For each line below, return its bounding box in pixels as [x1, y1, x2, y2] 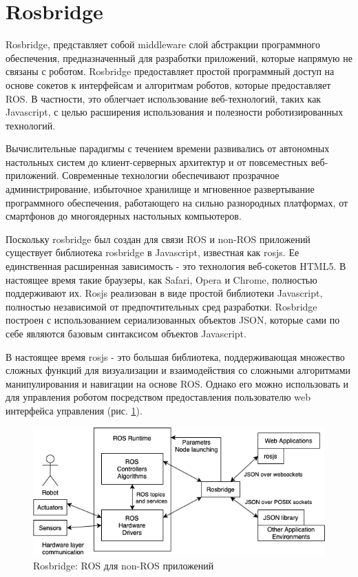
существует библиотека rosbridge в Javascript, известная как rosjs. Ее [6, 245, 299, 260]
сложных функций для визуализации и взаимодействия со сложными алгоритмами [6, 363, 351, 377]
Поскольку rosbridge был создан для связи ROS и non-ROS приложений [6, 231, 310, 246]
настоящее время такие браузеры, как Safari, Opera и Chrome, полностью [6, 272, 317, 286]
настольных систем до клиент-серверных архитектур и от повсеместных [6, 154, 308, 169]
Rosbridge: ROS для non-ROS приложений [33, 558, 214, 573]
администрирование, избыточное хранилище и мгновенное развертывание [6, 182, 315, 196]
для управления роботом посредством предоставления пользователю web [6, 390, 311, 404]
